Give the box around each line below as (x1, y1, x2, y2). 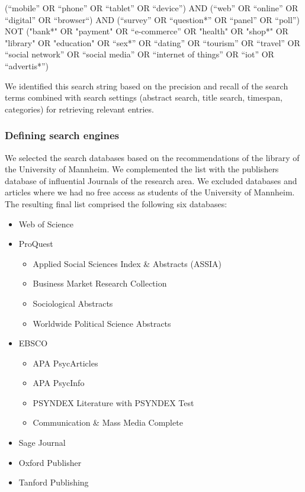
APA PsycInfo (33, 377, 85, 389)
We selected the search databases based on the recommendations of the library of (5, 151, 300, 163)
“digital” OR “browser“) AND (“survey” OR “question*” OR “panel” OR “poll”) (5, 13, 300, 25)
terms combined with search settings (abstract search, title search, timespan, (5, 91, 282, 104)
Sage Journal (18, 436, 66, 449)
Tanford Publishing (18, 476, 89, 488)
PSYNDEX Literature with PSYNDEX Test (33, 396, 194, 409)
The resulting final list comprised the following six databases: (5, 197, 227, 210)
